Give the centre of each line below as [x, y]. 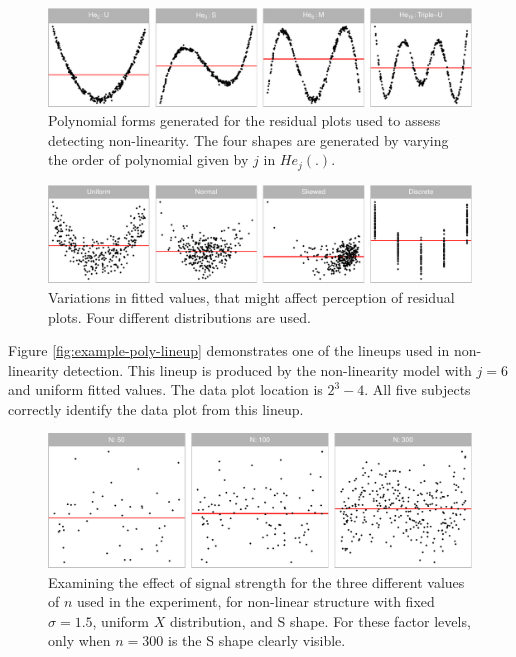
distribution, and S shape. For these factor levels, [320, 620]
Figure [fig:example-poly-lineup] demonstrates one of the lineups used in [229, 350]
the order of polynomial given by [148, 159]
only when [79, 640]
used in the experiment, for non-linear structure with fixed [256, 601]
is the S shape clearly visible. [257, 640]
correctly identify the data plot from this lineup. [156, 408]
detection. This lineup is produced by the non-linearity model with [267, 369]
